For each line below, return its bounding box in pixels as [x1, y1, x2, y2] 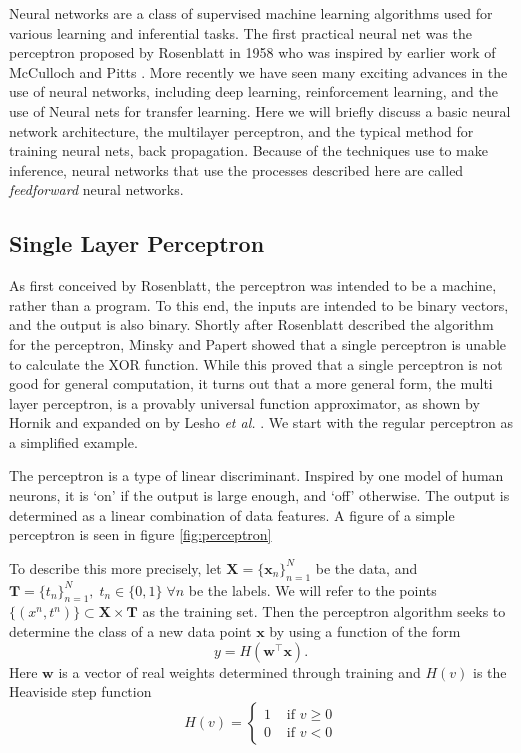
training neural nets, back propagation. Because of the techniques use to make [9, 140, 488, 161]
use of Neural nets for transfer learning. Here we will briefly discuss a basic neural [9, 100, 511, 121]
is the [473, 661, 507, 682]
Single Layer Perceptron [9, 228, 265, 259]
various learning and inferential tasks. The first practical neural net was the [9, 22, 473, 43]
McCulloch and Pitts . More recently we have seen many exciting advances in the [9, 61, 508, 82]
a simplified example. [9, 431, 138, 452]
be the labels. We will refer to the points [188, 579, 437, 600]
